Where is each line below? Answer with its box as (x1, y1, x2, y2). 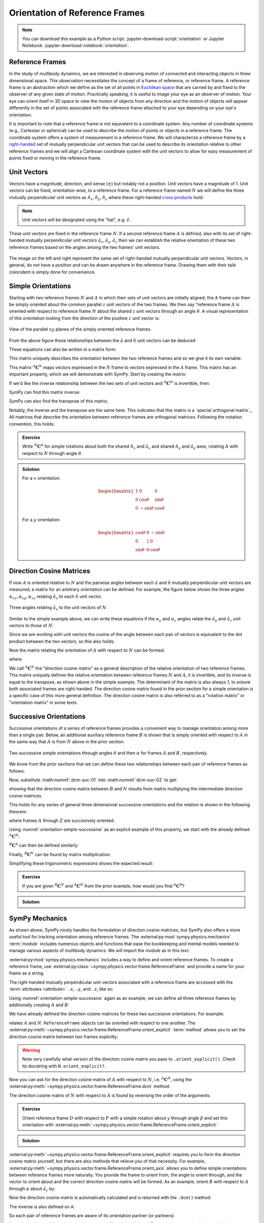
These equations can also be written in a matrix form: (9, 346, 117, 352)
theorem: (9, 809, 27, 815)
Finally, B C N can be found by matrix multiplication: (9, 851, 111, 857)
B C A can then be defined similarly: (9, 842, 79, 848)
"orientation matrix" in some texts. (9, 700, 78, 705)
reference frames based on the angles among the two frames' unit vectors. (9, 244, 161, 250)
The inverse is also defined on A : (9, 1203, 75, 1209)
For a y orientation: (22, 517, 61, 523)
